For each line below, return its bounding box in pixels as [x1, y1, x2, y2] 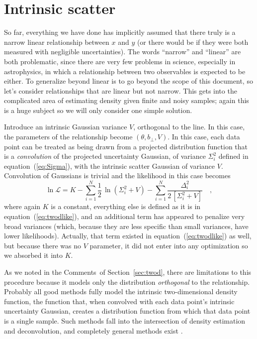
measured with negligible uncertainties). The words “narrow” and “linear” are [4, 46, 241, 57]
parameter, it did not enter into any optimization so [89, 240, 248, 250]
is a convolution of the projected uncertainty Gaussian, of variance [4, 151, 206, 161]
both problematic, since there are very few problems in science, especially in [4, 56, 236, 66]
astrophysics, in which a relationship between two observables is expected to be [4, 66, 246, 76]
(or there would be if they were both [137, 36, 249, 47]
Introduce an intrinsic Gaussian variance [4, 121, 127, 132]
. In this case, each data [168, 131, 240, 142]
